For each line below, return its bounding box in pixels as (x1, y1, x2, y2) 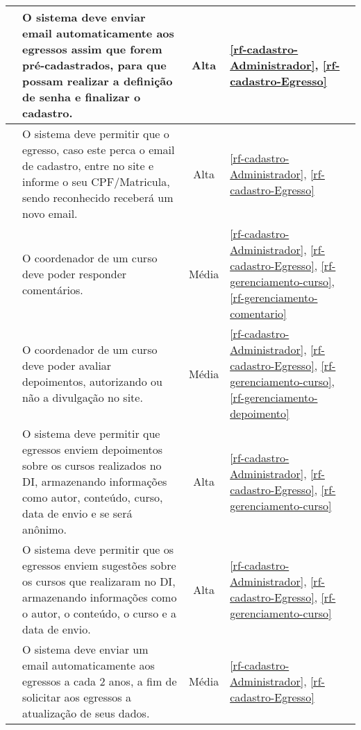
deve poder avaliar (22, 357, 112, 373)
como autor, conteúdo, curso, (22, 489, 163, 505)
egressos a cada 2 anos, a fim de (22, 673, 177, 689)
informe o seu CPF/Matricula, (22, 173, 170, 189)
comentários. (22, 281, 83, 298)
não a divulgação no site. (22, 389, 143, 405)
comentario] (230, 305, 287, 321)
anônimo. (22, 521, 67, 537)
